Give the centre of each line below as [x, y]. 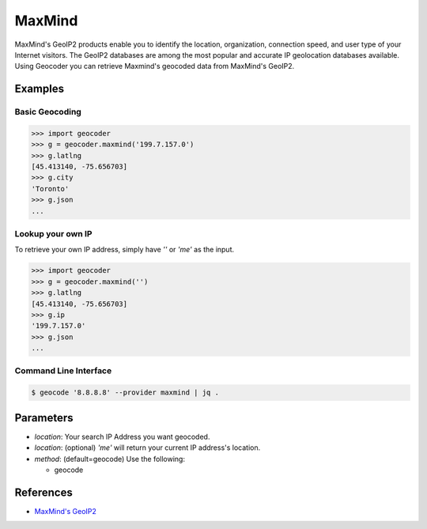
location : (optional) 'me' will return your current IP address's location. [147, 448]
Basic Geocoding [48, 112]
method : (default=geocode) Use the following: [110, 459]
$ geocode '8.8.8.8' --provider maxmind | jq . [125, 393]
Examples [40, 89]
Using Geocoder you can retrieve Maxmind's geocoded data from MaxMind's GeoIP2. [155, 66]
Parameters [44, 418]
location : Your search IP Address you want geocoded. [122, 436]
